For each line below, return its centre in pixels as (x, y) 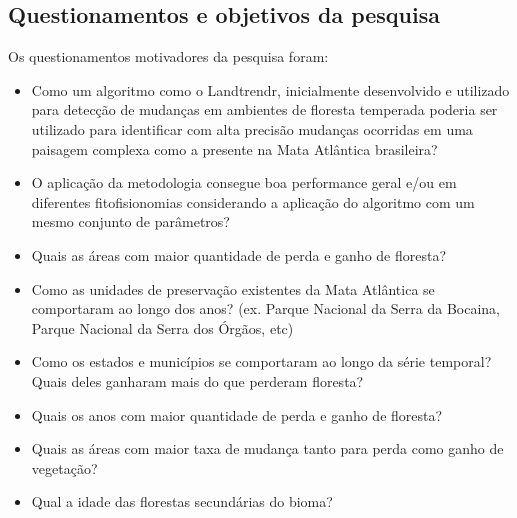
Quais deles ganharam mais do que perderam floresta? (197, 380)
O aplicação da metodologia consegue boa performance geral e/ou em (244, 182)
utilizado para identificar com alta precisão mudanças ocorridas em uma (252, 128)
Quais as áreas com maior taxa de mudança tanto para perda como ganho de (267, 448)
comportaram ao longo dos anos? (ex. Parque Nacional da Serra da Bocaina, (265, 308)
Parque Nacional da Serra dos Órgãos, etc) (162, 327)
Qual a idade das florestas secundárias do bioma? (182, 501)
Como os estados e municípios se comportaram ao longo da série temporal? (261, 361)
